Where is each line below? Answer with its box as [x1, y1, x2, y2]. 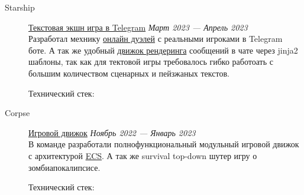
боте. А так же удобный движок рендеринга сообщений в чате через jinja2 [28, 44, 298, 56]
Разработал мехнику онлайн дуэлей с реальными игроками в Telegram [28, 32, 283, 45]
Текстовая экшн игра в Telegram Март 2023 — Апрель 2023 [28, 21, 248, 33]
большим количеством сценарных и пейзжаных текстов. [28, 67, 229, 79]
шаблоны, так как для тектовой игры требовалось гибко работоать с [28, 55, 273, 68]
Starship [5, 1, 35, 13]
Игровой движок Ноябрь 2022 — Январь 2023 [28, 126, 196, 138]
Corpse [5, 107, 30, 119]
